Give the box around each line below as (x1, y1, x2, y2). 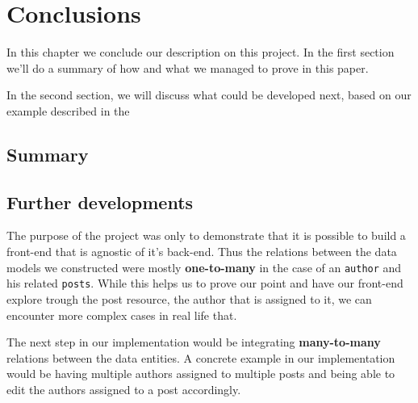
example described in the (6, 102, 130, 119)
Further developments (6, 189, 194, 214)
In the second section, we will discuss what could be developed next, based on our (6, 86, 412, 103)
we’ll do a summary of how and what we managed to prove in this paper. (6, 59, 369, 76)
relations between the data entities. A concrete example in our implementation (6, 349, 395, 366)
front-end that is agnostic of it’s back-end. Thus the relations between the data (6, 243, 397, 260)
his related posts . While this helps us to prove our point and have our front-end (6, 275, 403, 292)
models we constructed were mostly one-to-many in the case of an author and (6, 258, 402, 275)
